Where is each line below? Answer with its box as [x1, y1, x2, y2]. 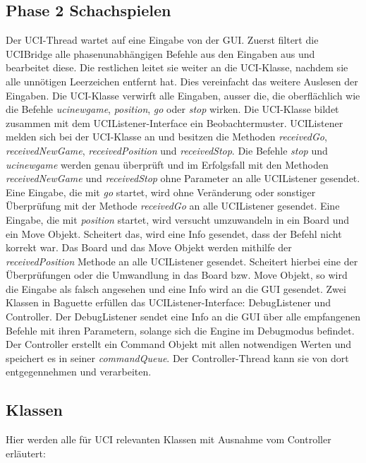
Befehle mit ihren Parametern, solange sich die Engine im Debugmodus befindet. [6, 323, 355, 337]
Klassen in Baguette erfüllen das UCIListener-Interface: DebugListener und [6, 295, 331, 310]
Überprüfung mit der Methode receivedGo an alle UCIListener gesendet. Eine [6, 198, 340, 213]
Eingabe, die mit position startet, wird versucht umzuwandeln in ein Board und [6, 212, 349, 227]
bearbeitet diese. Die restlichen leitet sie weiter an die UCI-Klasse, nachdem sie [6, 60, 348, 75]
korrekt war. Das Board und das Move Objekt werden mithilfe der [6, 240, 292, 255]
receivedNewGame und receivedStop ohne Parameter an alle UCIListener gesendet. [6, 171, 360, 186]
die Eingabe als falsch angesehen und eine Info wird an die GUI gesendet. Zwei [6, 281, 346, 296]
